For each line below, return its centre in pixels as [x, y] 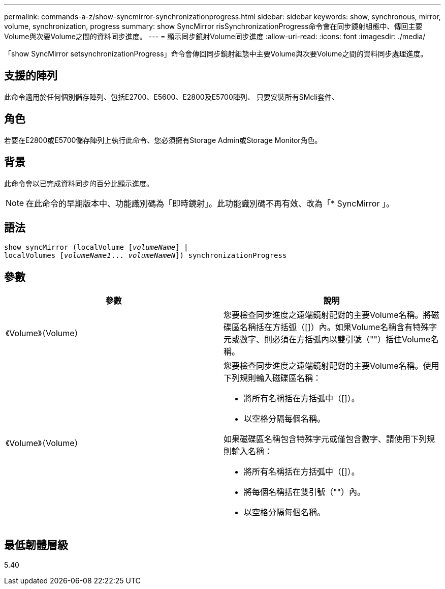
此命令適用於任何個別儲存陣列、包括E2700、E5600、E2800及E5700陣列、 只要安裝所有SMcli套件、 [172, 97]
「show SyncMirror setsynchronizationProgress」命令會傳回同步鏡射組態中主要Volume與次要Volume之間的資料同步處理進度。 [216, 54]
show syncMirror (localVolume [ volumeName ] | [96, 247]
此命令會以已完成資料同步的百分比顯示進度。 [79, 183]
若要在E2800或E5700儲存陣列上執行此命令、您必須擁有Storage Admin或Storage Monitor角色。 [163, 140]
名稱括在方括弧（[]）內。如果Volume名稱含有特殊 [335, 327]
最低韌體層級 [36, 545]
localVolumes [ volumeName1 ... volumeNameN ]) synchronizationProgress [146, 256]
